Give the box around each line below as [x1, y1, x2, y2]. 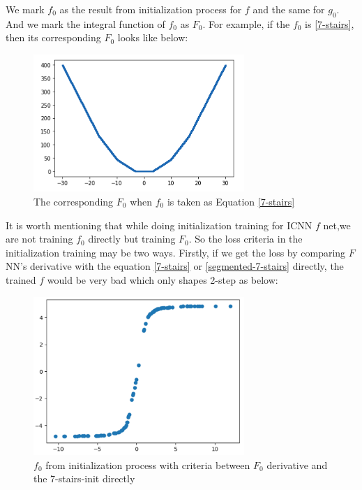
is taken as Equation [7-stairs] [167, 194, 295, 209]
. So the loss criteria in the [188, 231, 303, 246]
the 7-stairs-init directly [33, 471, 135, 486]
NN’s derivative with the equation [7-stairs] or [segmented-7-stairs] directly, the [6, 259, 344, 273]
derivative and [266, 457, 328, 472]
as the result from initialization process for [59, 2, 242, 16]
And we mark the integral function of [6, 16, 165, 31]
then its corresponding [6, 30, 101, 45]
